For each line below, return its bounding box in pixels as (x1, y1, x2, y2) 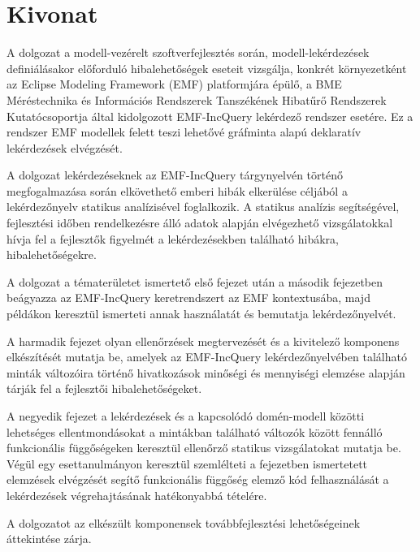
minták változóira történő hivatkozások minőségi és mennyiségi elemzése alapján (6, 364, 405, 381)
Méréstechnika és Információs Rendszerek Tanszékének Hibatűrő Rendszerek (6, 91, 387, 108)
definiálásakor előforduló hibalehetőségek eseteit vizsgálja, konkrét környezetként (6, 59, 407, 76)
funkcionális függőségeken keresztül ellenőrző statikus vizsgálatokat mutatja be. (6, 439, 401, 456)
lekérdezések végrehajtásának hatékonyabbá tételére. (6, 486, 267, 503)
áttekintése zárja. (6, 530, 92, 547)
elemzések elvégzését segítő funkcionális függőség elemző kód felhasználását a (6, 471, 389, 488)
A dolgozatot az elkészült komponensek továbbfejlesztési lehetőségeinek (6, 514, 361, 531)
